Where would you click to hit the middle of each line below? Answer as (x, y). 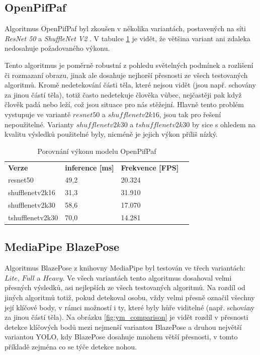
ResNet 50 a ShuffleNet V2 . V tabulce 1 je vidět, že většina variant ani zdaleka (127, 38)
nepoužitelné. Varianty (39, 124)
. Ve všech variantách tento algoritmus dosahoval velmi (147, 277)
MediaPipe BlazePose (62, 247)
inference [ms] (90, 167)
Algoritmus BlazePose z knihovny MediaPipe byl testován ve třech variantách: (125, 268)
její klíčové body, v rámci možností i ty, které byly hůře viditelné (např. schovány (129, 307)
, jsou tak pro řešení (190, 114)
